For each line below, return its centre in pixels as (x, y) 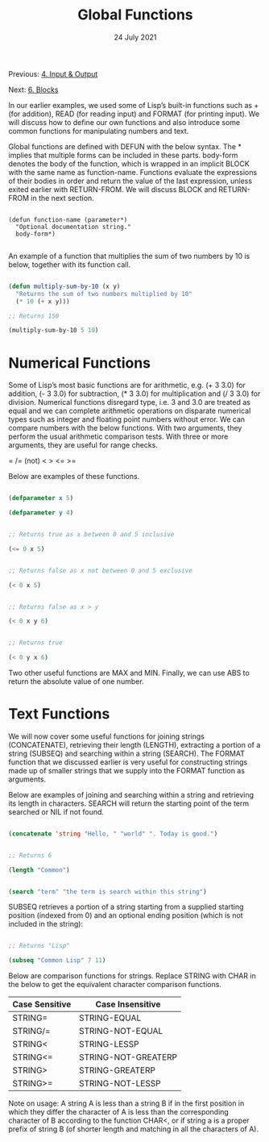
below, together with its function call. (70, 265)
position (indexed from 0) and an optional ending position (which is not (126, 915)
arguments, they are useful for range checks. (83, 445)
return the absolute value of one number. (76, 681)
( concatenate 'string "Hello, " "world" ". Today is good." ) (113, 834)
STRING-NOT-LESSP (120, 1084)
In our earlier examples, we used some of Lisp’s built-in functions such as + (134, 105)
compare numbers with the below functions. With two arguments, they (125, 428)
